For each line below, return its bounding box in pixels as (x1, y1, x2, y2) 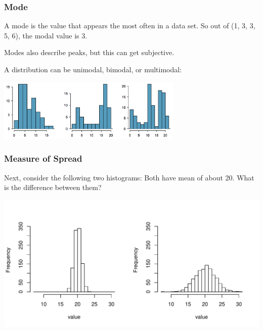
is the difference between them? (4, 182, 102, 193)
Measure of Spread (4, 152, 82, 165)
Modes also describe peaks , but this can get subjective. (4, 47, 174, 58)
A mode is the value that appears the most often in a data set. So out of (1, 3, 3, (4, 20, 255, 31)
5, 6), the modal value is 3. (4, 30, 87, 40)
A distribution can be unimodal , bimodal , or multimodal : (4, 64, 182, 74)
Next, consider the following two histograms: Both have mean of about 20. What (4, 172, 254, 182)
